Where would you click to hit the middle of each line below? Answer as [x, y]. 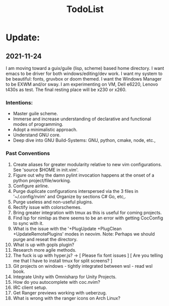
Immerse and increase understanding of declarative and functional [82, 119]
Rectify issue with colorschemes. [47, 207]
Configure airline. [31, 186]
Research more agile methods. [45, 250]
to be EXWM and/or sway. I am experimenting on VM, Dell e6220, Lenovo [82, 84]
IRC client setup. [30, 287]
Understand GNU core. [37, 135]
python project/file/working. [42, 180]
